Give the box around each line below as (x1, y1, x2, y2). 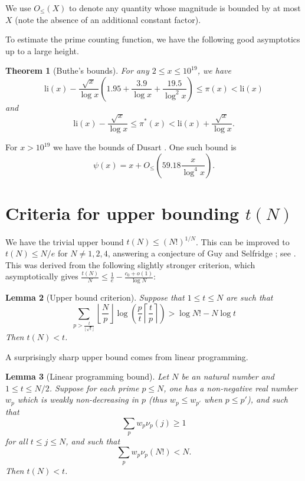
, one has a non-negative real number (163, 381, 297, 394)
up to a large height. (5, 44, 79, 57)
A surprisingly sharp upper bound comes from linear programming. (5, 350, 248, 363)
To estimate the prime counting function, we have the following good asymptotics (5, 33, 300, 45)
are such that (226, 291, 273, 304)
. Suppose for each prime (49, 381, 139, 394)
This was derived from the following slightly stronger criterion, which (5, 258, 255, 271)
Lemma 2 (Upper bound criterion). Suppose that (5, 291, 185, 304)
